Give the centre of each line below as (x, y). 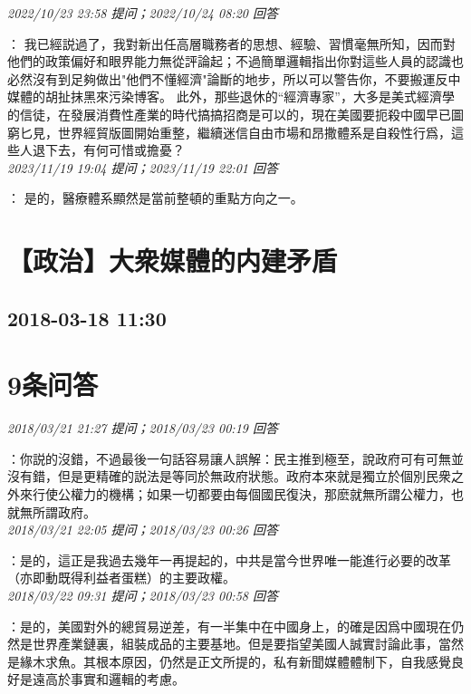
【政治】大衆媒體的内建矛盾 (173, 260)
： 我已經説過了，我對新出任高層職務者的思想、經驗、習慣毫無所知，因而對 (231, 43)
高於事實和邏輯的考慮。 (115, 679)
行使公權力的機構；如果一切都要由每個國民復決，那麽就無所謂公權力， (241, 494)
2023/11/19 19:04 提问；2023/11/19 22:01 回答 (143, 167)
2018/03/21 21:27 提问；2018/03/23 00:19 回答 (143, 428)
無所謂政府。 (58, 511)
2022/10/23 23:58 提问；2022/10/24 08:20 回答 (143, 13)
